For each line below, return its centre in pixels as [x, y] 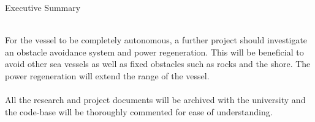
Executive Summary [43, 7]
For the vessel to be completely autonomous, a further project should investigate [156, 40]
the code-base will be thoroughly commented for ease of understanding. [139, 111]
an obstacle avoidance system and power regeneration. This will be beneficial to [154, 52]
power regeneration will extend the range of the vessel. [107, 75]
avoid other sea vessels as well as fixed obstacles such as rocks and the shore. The [158, 64]
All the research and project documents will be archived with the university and [155, 100]
